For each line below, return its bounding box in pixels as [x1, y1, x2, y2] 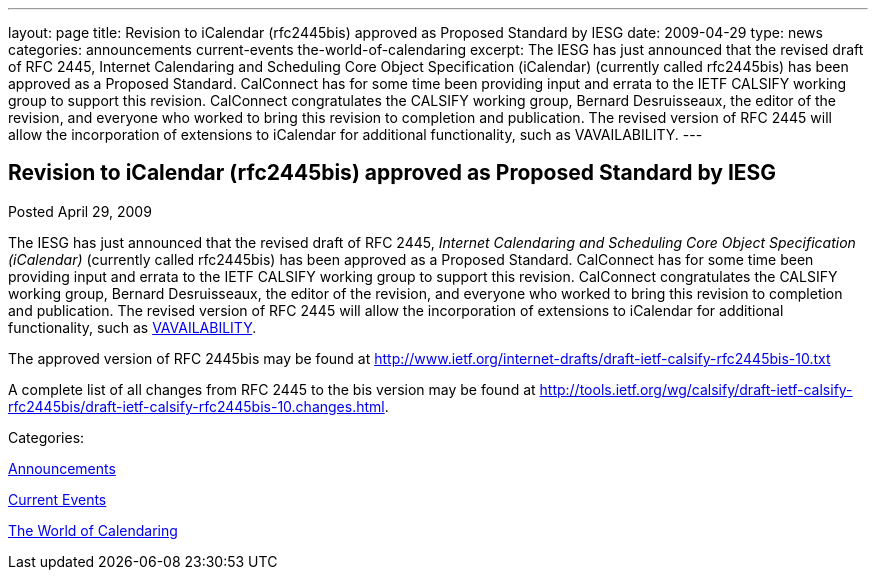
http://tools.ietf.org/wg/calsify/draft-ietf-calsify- [539, 380, 853, 398]
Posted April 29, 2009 [8, 202, 152, 220]
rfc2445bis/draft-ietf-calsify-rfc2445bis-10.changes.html [8, 397, 385, 415]
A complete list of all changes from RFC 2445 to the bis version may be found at [8, 380, 536, 398]
